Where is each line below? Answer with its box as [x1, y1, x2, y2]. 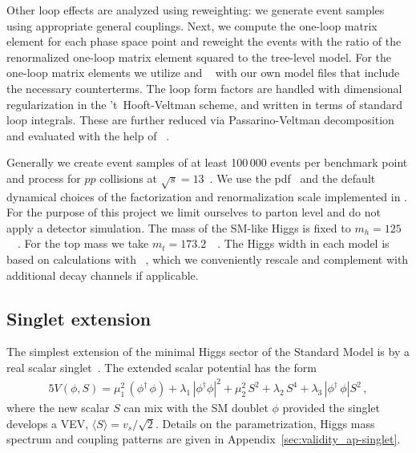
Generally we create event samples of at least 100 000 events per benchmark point [6, 154, 408, 171]
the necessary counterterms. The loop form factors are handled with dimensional [6, 79, 402, 96]
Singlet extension [6, 305, 151, 330]
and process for [6, 169, 81, 186]
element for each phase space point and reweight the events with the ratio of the [6, 33, 402, 50]
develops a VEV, [6, 415, 89, 431]
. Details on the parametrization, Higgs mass [155, 415, 375, 431]
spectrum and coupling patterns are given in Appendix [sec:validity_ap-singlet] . [6, 431, 401, 447]
